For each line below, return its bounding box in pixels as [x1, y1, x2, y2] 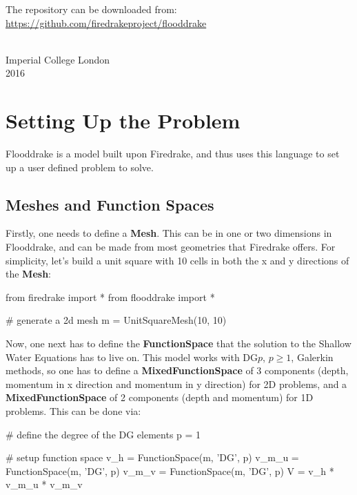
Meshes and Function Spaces [6, 193, 214, 215]
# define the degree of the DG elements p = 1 [6, 427, 201, 441]
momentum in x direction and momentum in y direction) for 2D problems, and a [6, 376, 347, 391]
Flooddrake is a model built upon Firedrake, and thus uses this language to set [6, 146, 340, 161]
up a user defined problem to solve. [6, 159, 154, 174]
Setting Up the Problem [6, 106, 241, 135]
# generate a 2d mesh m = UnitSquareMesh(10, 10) [6, 313, 227, 327]
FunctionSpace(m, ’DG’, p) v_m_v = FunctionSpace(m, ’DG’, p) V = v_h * [6, 463, 334, 478]
